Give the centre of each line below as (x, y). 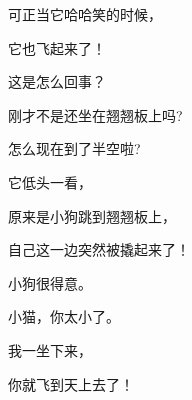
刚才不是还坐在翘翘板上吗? (95, 114)
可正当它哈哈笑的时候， (85, 14)
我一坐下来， (50, 349)
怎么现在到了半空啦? (74, 148)
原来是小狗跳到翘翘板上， (92, 215)
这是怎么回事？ (57, 81)
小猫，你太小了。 (64, 316)
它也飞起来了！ (57, 47)
